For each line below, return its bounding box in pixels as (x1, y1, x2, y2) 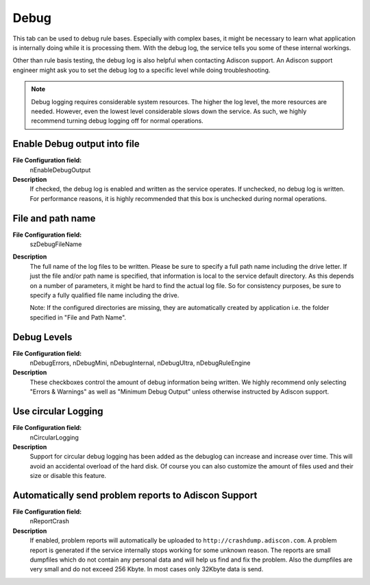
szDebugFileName (29, 240, 82, 248)
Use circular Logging (12, 405, 103, 418)
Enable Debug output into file (12, 138, 140, 150)
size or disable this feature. (29, 472, 106, 480)
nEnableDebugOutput (29, 165, 91, 174)
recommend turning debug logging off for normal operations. (31, 117, 203, 125)
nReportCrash (29, 517, 70, 525)
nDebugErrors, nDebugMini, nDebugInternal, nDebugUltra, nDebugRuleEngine (29, 359, 251, 367)
